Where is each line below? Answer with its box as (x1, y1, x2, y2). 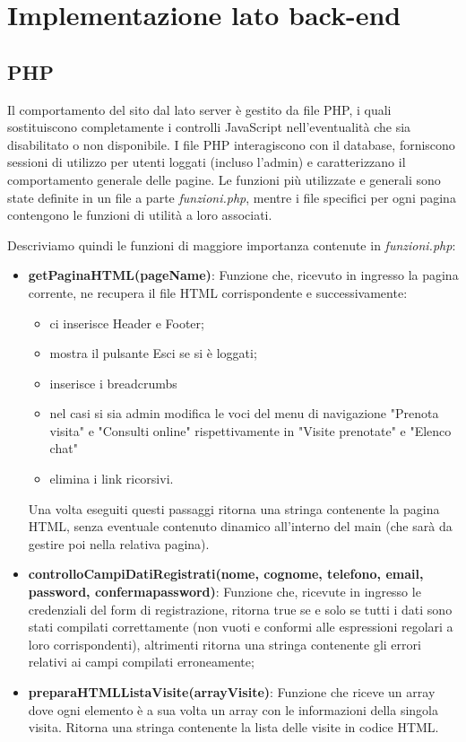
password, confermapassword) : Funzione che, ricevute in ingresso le (28, 582, 421, 601)
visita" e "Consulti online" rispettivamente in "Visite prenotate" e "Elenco (49, 421, 452, 440)
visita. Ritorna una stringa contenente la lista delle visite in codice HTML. (28, 718, 439, 737)
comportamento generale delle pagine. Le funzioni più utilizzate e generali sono (7, 170, 441, 188)
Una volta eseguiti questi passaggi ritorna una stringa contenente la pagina (28, 499, 440, 518)
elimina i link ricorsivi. (49, 469, 174, 488)
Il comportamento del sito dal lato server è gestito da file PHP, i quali (7, 100, 392, 118)
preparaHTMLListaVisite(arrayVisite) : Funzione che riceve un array (28, 683, 436, 702)
